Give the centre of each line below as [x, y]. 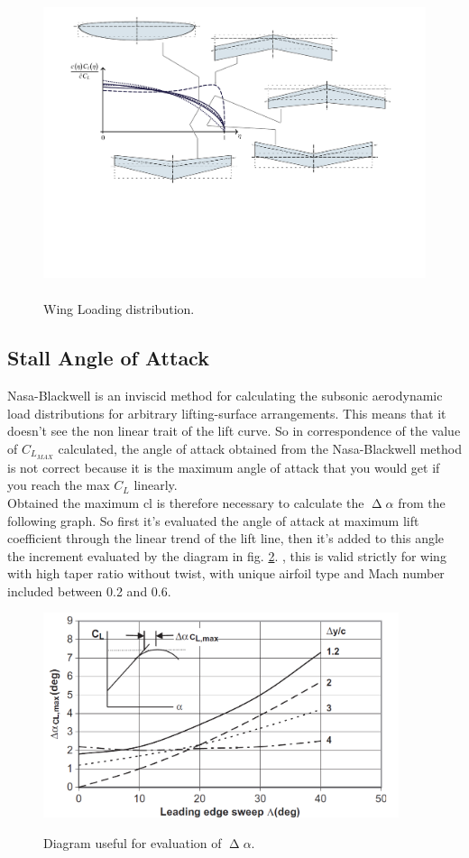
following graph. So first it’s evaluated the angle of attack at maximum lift [213, 520]
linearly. [156, 485]
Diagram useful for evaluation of [133, 842]
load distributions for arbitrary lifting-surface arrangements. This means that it [227, 413]
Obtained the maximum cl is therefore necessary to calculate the [186, 502]
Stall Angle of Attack [108, 358]
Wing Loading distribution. [119, 309]
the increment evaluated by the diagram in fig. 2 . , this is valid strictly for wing [227, 555]
